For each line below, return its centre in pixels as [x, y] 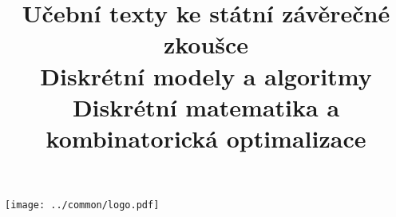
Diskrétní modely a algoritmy [206, 75]
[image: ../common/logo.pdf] [82, 205]
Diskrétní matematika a [206, 107]
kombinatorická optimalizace [206, 138]
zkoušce [206, 44]
